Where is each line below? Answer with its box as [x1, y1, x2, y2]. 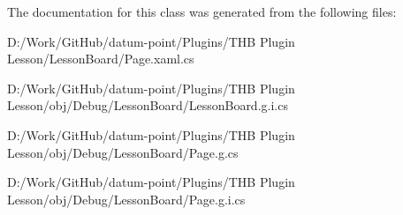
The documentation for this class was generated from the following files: [7, 3, 397, 20]
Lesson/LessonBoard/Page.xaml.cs [7, 49, 194, 68]
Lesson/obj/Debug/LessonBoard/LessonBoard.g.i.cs [7, 96, 288, 115]
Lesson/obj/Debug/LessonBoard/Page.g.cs [7, 143, 239, 161]
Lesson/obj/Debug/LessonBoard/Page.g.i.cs [7, 189, 246, 208]
